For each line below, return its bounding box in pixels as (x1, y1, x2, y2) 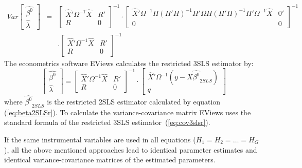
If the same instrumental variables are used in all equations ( (4, 134, 196, 144)
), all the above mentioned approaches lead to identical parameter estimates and (4, 144, 257, 155)
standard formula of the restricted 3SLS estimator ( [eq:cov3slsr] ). (4, 117, 210, 128)
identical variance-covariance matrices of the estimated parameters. (4, 154, 216, 165)
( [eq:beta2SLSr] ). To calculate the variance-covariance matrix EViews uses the (4, 107, 251, 117)
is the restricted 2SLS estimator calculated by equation (47, 96, 221, 107)
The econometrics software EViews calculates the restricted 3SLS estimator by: (4, 57, 254, 68)
